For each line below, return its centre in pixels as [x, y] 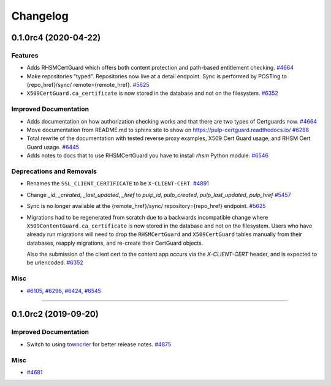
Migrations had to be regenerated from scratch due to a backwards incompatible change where [147, 217]
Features [25, 55]
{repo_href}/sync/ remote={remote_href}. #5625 [88, 85]
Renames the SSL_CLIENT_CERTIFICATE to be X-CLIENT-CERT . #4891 [118, 184]
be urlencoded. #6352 [55, 262]
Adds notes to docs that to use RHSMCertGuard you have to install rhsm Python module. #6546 [148, 155]
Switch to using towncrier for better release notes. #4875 [99, 344]
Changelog [40, 16]
